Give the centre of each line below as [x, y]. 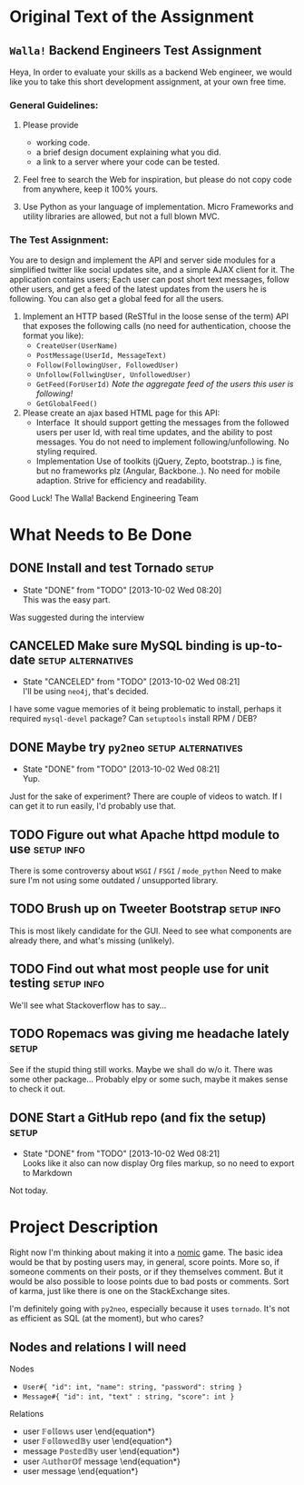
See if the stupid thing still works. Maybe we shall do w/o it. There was [142, 1070]
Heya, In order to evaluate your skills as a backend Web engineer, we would [151, 72]
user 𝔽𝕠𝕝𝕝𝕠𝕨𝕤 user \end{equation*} [89, 1431]
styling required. [67, 451]
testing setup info [57, 983]
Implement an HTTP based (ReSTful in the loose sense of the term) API [155, 316]
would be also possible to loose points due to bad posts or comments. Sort [149, 1281]
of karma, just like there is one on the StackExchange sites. [120, 1291]
